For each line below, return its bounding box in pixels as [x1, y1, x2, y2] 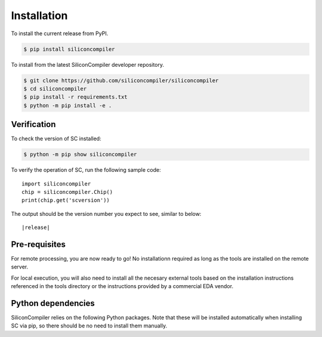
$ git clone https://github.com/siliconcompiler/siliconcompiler [23, 77, 219, 84]
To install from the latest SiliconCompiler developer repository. [11, 61, 165, 68]
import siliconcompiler [21, 180, 91, 187]
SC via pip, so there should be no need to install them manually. [11, 322, 168, 329]
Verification [11, 119, 56, 129]
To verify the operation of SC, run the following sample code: [11, 166, 161, 174]
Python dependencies [11, 298, 95, 308]
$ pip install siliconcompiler [23, 45, 116, 52]
